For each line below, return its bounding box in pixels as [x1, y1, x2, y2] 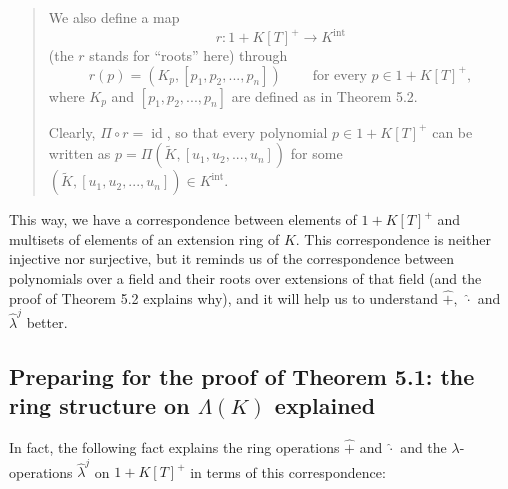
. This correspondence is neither [295, 228, 491, 249]
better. [26, 311, 68, 332]
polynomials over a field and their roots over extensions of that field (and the [9, 268, 482, 289]
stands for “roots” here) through [89, 45, 288, 66]
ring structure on [9, 390, 190, 421]
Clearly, [48, 121, 96, 142]
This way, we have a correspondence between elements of [9, 209, 357, 230]
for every [312, 68, 367, 83]
